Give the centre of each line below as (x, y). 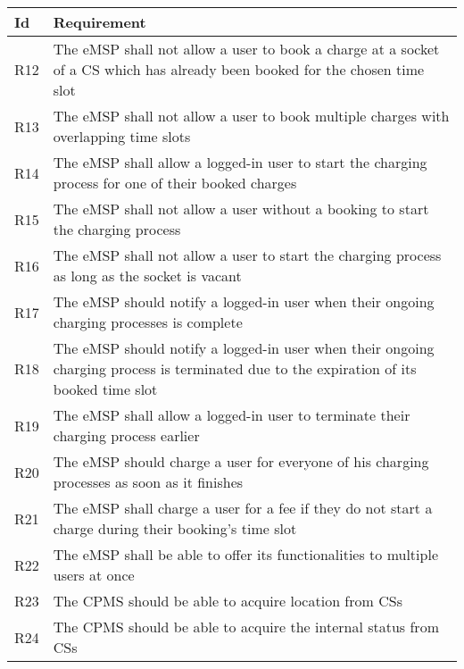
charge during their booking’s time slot (175, 528)
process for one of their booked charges (175, 183)
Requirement (99, 22)
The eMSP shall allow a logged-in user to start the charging (240, 162)
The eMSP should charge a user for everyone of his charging (241, 461)
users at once (94, 575)
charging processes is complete (148, 322)
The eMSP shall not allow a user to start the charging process (247, 255)
